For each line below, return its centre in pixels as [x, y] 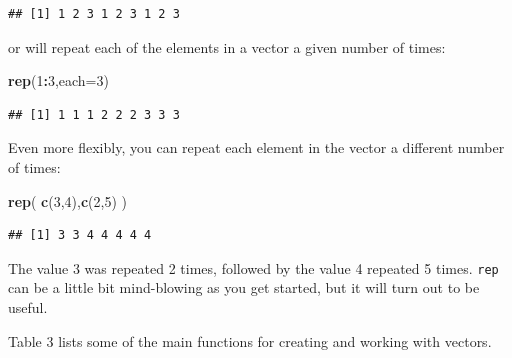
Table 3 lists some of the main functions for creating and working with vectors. [250, 340]
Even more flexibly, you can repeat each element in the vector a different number [256, 147]
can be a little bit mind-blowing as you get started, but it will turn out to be [244, 287]
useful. [28, 307]
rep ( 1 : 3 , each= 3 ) [58, 80]
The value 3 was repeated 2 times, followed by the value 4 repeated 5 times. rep [253, 267]
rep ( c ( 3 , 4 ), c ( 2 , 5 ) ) [68, 200]
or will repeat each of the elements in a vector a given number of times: [227, 46]
